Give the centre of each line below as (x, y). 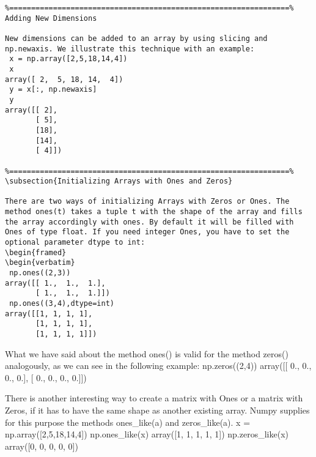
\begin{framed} (36, 252)
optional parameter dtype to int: (75, 243)
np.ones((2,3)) (40, 273)
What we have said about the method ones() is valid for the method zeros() (147, 353)
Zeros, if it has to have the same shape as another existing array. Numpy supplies (157, 410)
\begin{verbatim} (40, 263)
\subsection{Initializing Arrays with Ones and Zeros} (119, 181)
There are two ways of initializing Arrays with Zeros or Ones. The (147, 202)
